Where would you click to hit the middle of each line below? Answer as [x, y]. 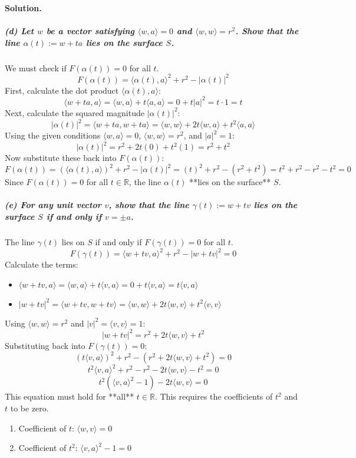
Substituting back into [45, 345]
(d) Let [19, 31]
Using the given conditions [53, 135]
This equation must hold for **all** [70, 396]
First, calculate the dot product [62, 90]
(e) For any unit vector [53, 205]
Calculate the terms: [42, 264]
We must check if [36, 67]
